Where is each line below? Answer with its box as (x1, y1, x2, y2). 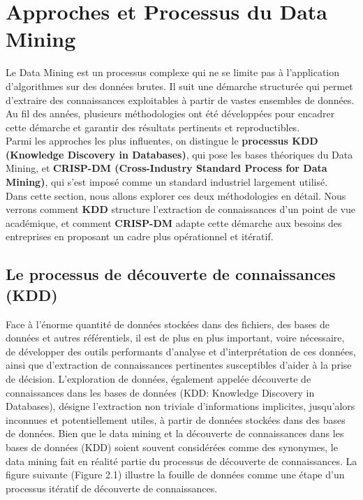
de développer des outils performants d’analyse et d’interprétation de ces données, (6, 344, 356, 358)
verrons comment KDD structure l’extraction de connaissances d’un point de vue (6, 202, 356, 216)
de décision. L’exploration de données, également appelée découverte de (6, 372, 311, 385)
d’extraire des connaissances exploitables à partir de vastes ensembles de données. (6, 92, 355, 107)
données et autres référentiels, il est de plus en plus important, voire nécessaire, (6, 330, 345, 345)
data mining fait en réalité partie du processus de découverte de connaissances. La (6, 453, 357, 468)
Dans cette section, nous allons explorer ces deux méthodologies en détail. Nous (6, 188, 346, 203)
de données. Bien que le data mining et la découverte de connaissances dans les (6, 426, 344, 441)
